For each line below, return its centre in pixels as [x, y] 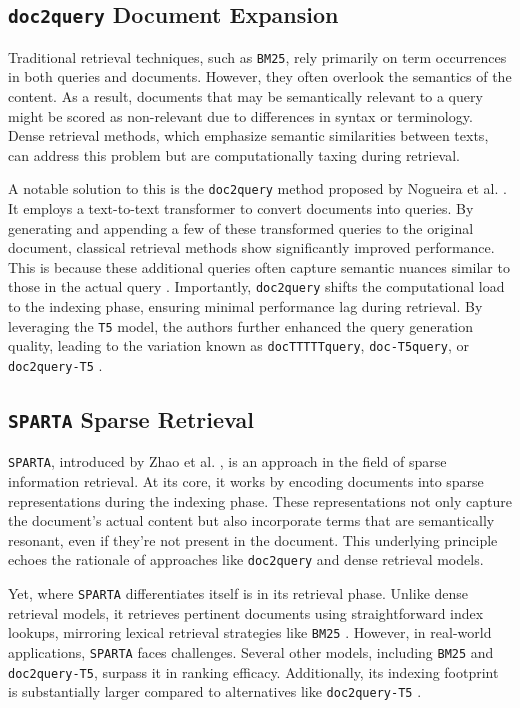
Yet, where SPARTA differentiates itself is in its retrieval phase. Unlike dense [238, 593]
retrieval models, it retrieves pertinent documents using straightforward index [246, 612]
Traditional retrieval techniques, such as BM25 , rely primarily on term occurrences [257, 56]
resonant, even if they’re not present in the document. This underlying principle [253, 539]
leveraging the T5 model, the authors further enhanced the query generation [241, 325]
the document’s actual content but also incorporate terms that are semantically [251, 520]
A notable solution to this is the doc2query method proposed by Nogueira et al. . [257, 188]
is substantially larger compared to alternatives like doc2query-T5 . [215, 691]
